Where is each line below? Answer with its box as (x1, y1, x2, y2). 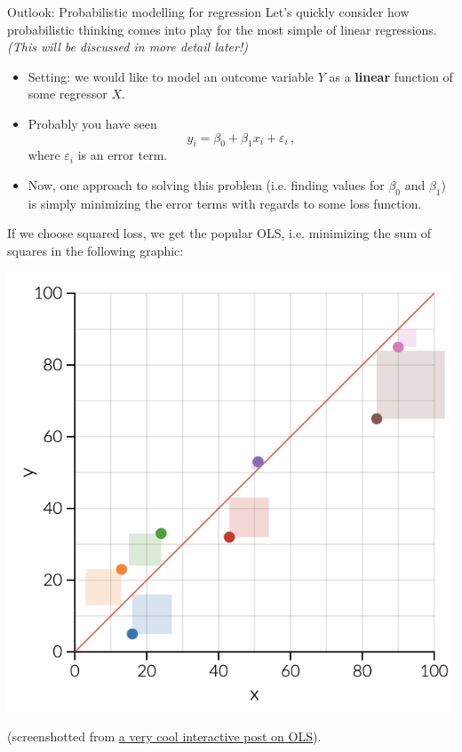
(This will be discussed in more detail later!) (7, 37, 248, 56)
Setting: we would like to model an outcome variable (28, 67, 315, 85)
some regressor (28, 84, 108, 103)
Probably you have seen (28, 114, 157, 132)
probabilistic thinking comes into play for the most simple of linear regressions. (7, 20, 437, 38)
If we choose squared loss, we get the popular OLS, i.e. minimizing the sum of (7, 224, 432, 242)
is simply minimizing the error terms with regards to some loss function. (28, 194, 422, 212)
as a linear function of (329, 67, 453, 85)
